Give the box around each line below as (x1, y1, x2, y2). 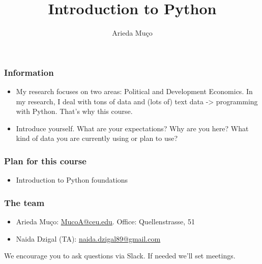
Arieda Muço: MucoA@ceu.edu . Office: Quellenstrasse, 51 (16, 216, 195, 227)
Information (4, 66, 54, 78)
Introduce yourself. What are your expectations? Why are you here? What (16, 123, 249, 133)
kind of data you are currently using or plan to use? (16, 133, 178, 143)
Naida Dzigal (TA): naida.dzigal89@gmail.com (16, 233, 161, 244)
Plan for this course (4, 154, 86, 167)
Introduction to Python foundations (16, 174, 128, 185)
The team (4, 196, 45, 209)
